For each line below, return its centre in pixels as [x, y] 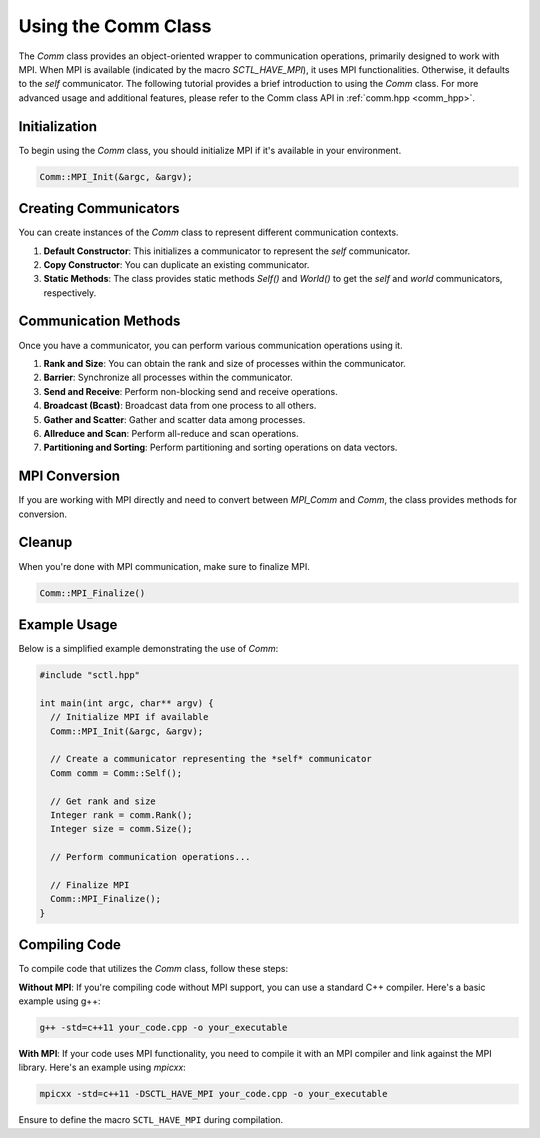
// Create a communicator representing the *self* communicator [211, 759]
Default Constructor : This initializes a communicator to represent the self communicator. [227, 251]
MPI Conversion [69, 476]
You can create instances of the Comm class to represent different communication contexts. [208, 232]
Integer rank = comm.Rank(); [122, 814]
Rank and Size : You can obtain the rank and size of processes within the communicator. [225, 363]
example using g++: [59, 1001]
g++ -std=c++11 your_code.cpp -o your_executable [163, 1027]
